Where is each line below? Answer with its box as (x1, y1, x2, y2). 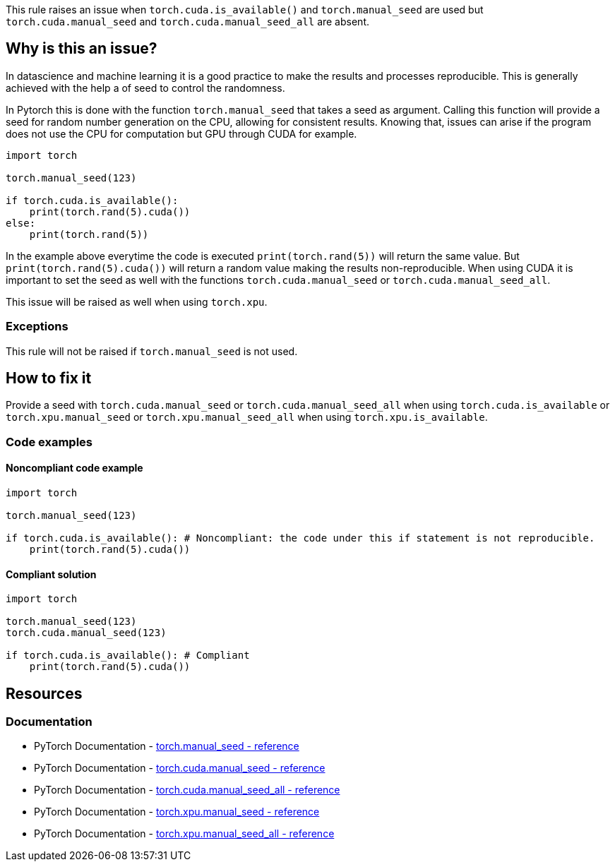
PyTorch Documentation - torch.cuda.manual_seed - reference (34, 762, 326, 775)
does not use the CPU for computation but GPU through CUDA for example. (6, 127, 357, 140)
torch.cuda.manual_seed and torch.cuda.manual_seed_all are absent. (6, 16, 369, 28)
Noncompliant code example (6, 462, 143, 474)
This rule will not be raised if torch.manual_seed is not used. (6, 345, 298, 357)
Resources (6, 684, 83, 702)
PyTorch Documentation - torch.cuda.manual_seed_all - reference (34, 784, 340, 796)
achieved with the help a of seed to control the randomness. (6, 81, 285, 94)
